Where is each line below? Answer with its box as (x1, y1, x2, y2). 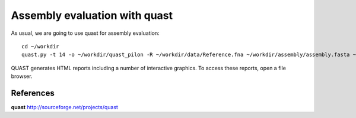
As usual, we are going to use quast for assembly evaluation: (11, 29, 160, 37)
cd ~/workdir (21, 43, 59, 50)
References (11, 88, 55, 98)
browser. (11, 73, 33, 80)
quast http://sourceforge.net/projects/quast (11, 104, 119, 111)
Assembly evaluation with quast (11, 9, 173, 22)
